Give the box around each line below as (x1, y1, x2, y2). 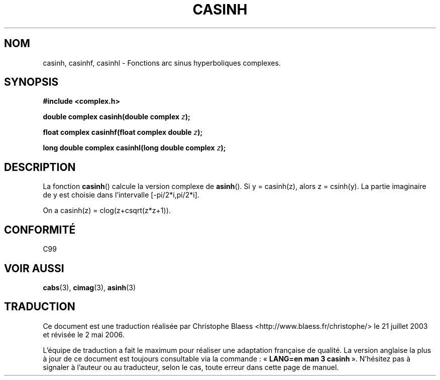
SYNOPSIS (4, 76, 59, 89)
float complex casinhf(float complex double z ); (43, 128, 203, 137)
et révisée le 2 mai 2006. (43, 330, 125, 339)
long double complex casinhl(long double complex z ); (43, 143, 226, 152)
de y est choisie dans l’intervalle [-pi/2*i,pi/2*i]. (43, 191, 199, 200)
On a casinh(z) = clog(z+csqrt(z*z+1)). (43, 206, 171, 215)
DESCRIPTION (4, 160, 76, 173)
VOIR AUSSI (4, 262, 64, 275)
